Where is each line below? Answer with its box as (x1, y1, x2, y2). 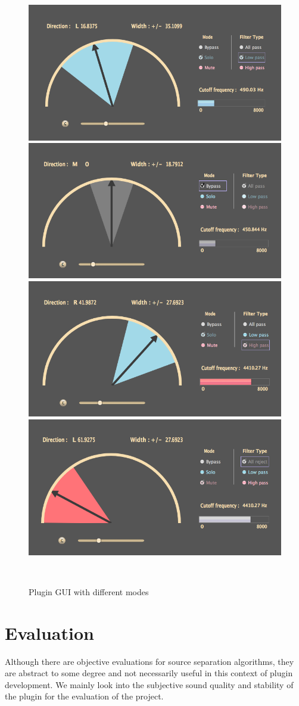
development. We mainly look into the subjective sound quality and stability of (5, 678, 294, 691)
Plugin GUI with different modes (29, 585, 149, 598)
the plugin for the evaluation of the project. (5, 690, 164, 702)
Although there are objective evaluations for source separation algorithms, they (5, 655, 294, 667)
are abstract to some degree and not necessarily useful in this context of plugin (5, 667, 293, 679)
